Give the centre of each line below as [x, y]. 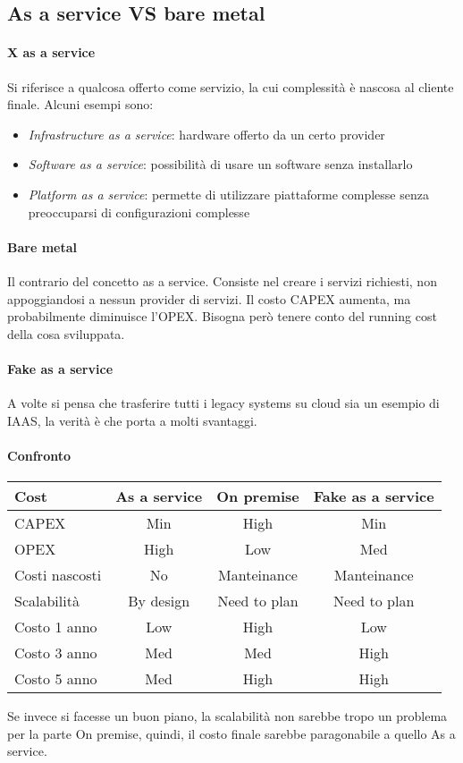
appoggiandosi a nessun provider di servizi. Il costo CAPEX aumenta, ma [209, 298]
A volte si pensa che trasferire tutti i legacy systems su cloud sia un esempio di [223, 403]
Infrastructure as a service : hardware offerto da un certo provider [206, 134]
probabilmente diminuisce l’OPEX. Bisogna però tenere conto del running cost [222, 316]
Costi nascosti [58, 575]
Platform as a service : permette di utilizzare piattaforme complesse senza [228, 194]
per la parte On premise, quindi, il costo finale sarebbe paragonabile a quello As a [231, 733]
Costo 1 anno [56, 627]
